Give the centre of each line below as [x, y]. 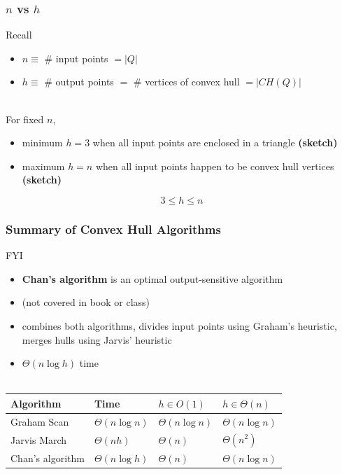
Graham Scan [40, 421]
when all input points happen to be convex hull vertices [215, 166]
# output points [79, 82]
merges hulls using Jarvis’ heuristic [97, 339]
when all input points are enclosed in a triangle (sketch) [215, 142]
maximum [43, 166]
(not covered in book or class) [86, 302]
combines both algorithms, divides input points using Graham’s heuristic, [179, 325]
